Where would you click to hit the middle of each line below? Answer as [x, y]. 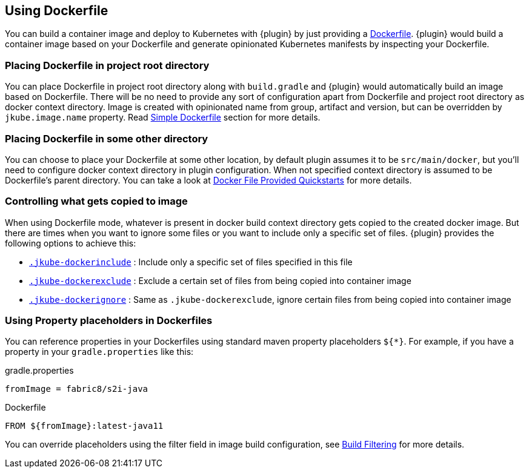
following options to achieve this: [71, 243]
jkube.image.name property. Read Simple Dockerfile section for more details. [163, 117]
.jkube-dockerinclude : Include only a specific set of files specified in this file [191, 262]
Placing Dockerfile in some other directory [107, 138]
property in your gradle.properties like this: [99, 352]
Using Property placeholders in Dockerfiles [109, 321]
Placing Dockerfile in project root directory [107, 65]
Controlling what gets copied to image [96, 201]
